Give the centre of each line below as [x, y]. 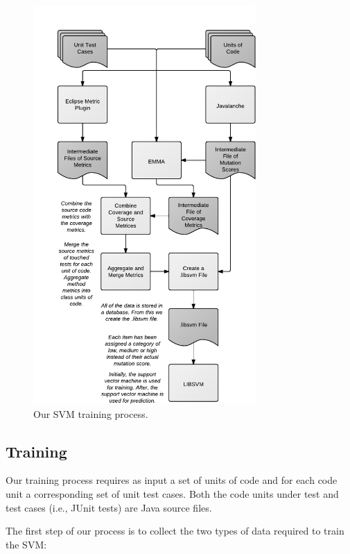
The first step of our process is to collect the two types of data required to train [175, 531]
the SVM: [26, 544]
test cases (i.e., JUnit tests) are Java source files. [109, 507]
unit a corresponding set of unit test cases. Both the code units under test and [172, 494]
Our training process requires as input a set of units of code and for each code [172, 480]
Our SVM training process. [91, 413]
